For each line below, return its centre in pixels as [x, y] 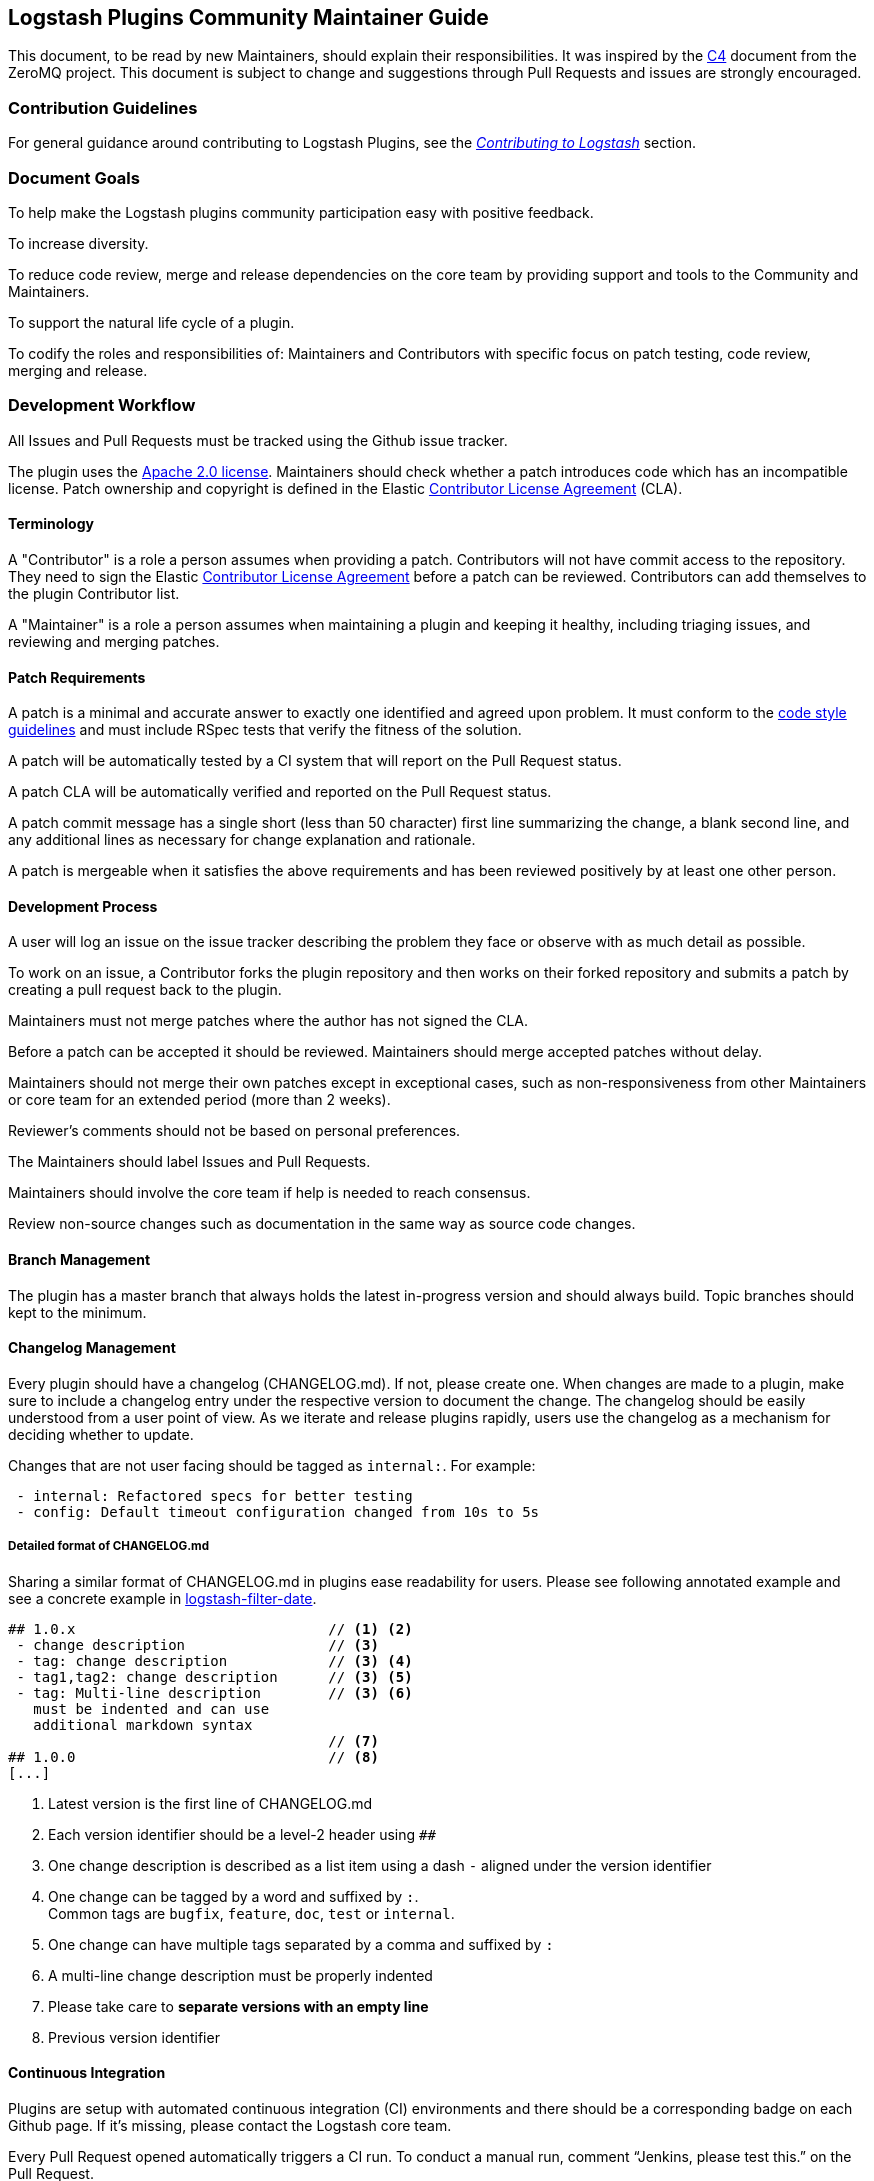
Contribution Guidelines [103, 107]
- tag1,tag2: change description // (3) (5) [214, 1676]
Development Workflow [102, 405]
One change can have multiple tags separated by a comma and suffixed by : [301, 1944]
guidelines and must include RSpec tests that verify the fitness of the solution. [265, 730]
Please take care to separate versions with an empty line [238, 2006]
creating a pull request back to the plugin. [145, 990]
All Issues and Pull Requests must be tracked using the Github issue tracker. [258, 440]
